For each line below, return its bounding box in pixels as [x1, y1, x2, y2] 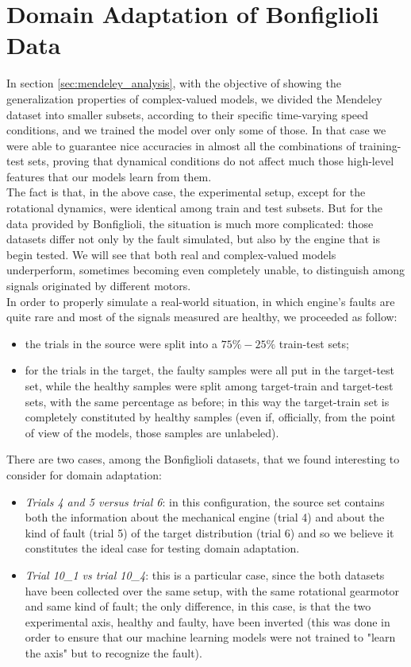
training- [359, 137, 401, 153]
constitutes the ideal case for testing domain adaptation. [25, 540, 300, 556]
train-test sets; [278, 335, 349, 351]
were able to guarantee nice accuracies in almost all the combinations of [6, 137, 355, 153]
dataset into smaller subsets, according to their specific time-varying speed [6, 106, 369, 122]
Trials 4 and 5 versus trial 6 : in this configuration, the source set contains [25, 493, 385, 510]
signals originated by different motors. [6, 277, 191, 294]
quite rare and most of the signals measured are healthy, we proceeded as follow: [6, 308, 398, 325]
